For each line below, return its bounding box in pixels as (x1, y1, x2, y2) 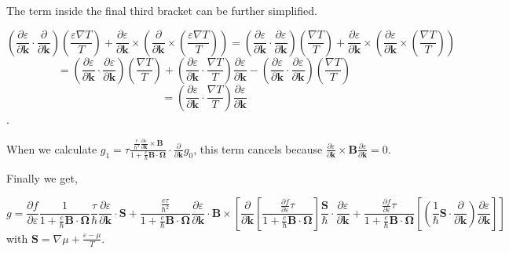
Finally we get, (6, 170, 78, 186)
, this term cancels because (193, 140, 323, 157)
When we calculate (6, 140, 97, 157)
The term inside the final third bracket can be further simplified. (6, 2, 317, 18)
